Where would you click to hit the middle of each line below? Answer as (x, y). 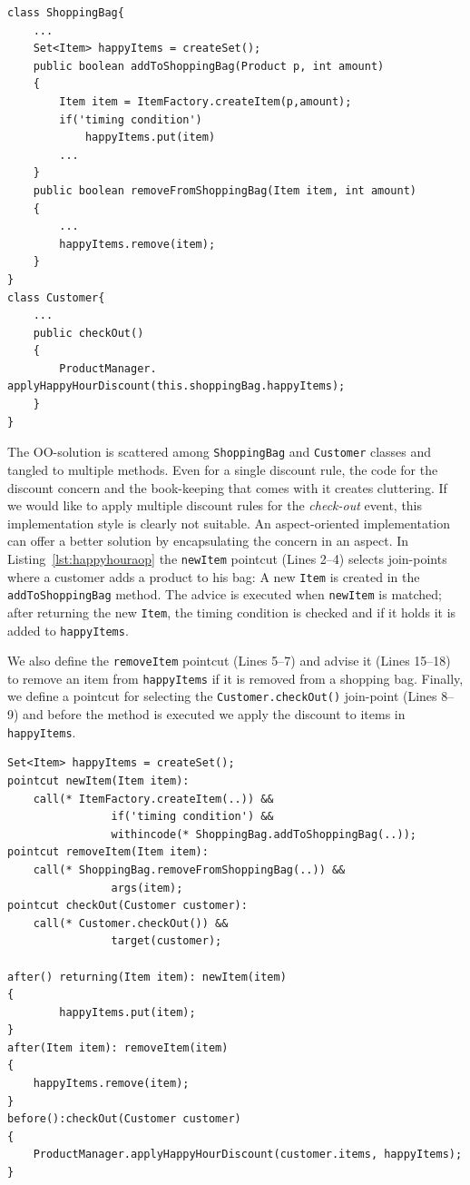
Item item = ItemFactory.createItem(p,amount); (206, 101)
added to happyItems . (68, 630)
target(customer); (166, 941)
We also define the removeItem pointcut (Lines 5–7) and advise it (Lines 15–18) (229, 661)
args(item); (147, 888)
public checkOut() (88, 333)
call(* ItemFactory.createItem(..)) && (153, 799)
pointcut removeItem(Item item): (108, 852)
